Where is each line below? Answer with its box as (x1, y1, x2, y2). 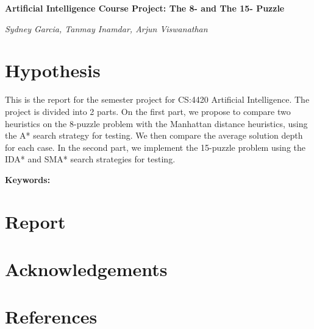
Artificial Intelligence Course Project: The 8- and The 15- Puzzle (5, 2, 285, 14)
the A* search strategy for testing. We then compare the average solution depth (5, 129, 303, 142)
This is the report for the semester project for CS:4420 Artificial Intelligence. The (5, 93, 310, 106)
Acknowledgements (5, 257, 168, 282)
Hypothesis (5, 58, 101, 83)
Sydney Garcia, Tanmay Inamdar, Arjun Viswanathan (5, 22, 208, 35)
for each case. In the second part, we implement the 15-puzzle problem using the (5, 140, 306, 153)
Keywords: (5, 173, 51, 185)
